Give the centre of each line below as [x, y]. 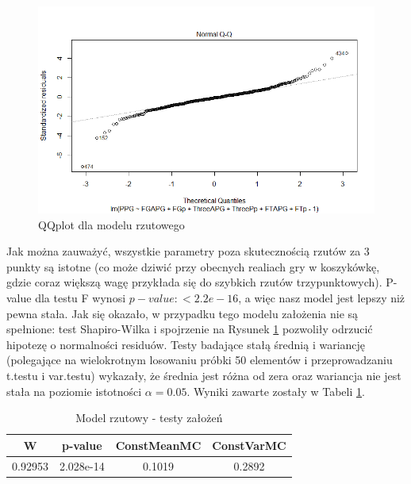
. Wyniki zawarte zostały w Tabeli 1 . [276, 391]
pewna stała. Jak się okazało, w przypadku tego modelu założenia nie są [182, 313]
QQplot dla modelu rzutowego [111, 224]
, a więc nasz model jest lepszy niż [322, 298]
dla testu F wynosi [81, 298]
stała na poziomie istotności [74, 391]
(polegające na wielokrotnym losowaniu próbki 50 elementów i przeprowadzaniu [200, 360]
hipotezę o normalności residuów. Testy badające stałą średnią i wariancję [186, 344]
